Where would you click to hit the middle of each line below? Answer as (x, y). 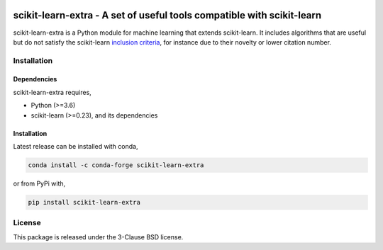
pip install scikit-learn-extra (84, 202)
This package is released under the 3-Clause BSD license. (98, 237)
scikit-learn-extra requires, (52, 92)
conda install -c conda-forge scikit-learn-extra (116, 165)
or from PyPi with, (39, 183)
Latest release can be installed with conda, (76, 147)
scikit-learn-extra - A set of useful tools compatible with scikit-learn (167, 15)
